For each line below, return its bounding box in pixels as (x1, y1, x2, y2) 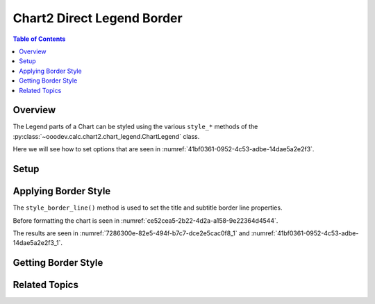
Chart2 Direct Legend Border (12, 10, 183, 26)
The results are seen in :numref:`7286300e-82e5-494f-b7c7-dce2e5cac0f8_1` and (12, 229, 250, 237)
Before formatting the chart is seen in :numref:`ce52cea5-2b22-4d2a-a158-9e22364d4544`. (12, 216, 278, 225)
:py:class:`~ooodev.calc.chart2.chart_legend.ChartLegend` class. (12, 132, 200, 140)
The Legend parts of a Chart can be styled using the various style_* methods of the (12, 122, 258, 131)
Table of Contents (12, 35, 66, 43)
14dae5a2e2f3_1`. (12, 239, 62, 247)
